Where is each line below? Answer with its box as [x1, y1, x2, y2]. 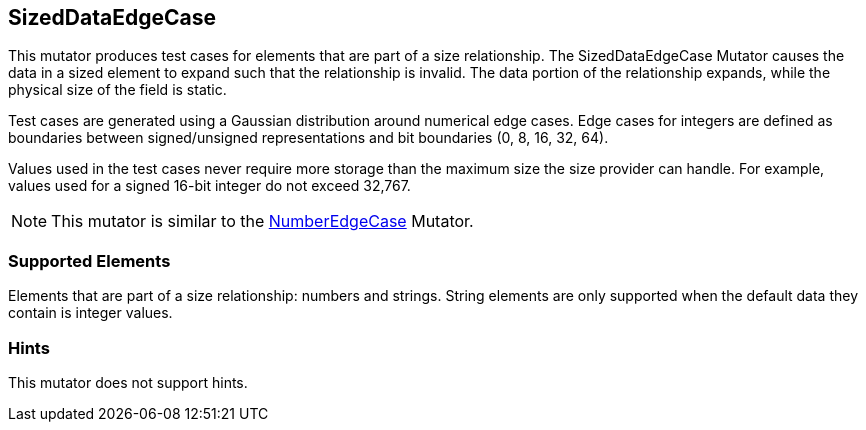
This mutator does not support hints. [8, 373, 248, 391]
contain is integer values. [8, 304, 173, 322]
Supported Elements [8, 250, 171, 271]
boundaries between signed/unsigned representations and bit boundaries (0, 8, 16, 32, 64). [8, 129, 609, 147]
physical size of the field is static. [8, 81, 227, 99]
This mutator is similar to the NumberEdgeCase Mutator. [51, 211, 474, 232]
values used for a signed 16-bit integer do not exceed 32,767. [8, 177, 411, 195]
